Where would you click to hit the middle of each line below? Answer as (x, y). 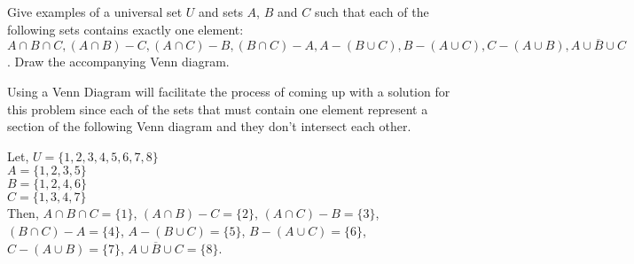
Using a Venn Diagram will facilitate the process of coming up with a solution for (229, 91)
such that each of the (372, 12)
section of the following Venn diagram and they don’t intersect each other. (209, 126)
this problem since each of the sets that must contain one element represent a (218, 109)
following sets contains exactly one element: (125, 29)
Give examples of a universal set (95, 12)
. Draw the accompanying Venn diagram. (118, 62)
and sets (221, 12)
